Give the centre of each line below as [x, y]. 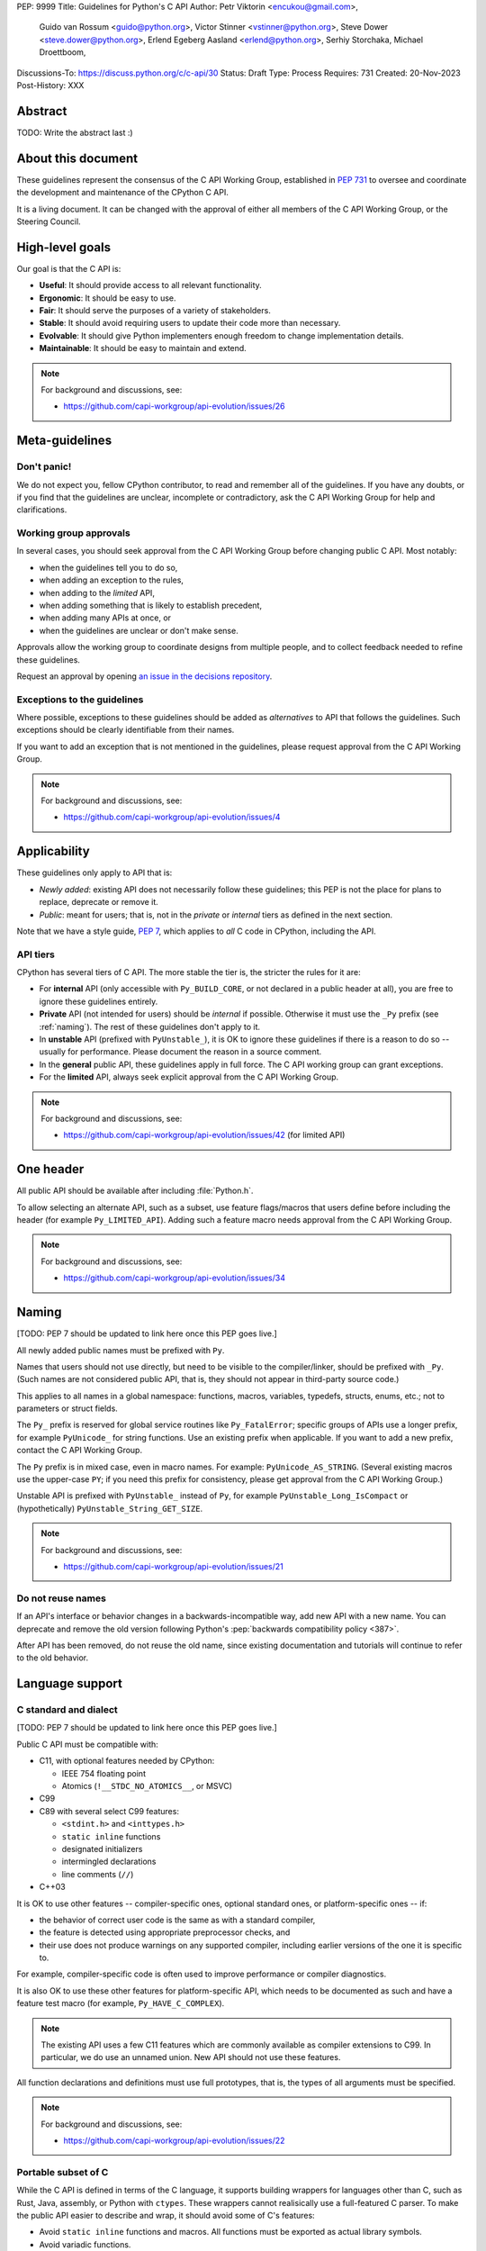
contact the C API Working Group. [80, 1451]
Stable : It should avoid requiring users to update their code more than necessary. [190, 323]
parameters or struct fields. [67, 1408]
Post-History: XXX [50, 85]
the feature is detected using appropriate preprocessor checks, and [165, 1932]
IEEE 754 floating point [103, 1773]
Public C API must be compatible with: [88, 1744]
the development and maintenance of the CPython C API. [123, 193]
